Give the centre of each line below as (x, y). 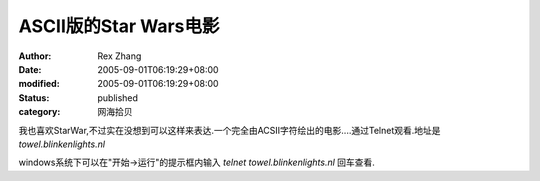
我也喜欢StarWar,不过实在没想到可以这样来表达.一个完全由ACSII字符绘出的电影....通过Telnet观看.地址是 (229, 130)
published (118, 97)
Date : (30, 69)
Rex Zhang (119, 56)
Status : (34, 97)
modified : (39, 84)
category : (39, 112)
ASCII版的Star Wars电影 (119, 26)
